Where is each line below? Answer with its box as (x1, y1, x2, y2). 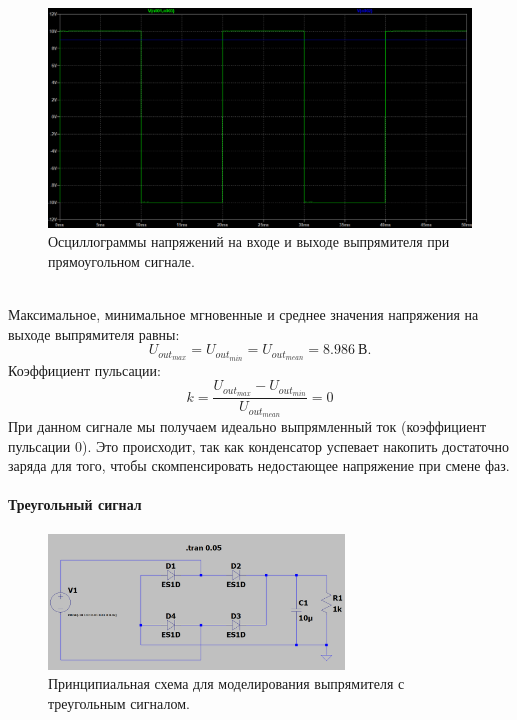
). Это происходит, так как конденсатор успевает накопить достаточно (82, 435, 510, 456)
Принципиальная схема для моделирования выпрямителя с (48, 673, 405, 694)
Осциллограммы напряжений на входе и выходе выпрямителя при (48, 231, 450, 252)
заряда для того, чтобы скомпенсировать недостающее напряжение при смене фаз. (8, 455, 510, 476)
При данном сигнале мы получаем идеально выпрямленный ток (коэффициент (8, 416, 486, 437)
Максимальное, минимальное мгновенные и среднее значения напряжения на (8, 304, 479, 325)
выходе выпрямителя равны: (8, 323, 180, 344)
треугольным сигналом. (48, 693, 190, 714)
